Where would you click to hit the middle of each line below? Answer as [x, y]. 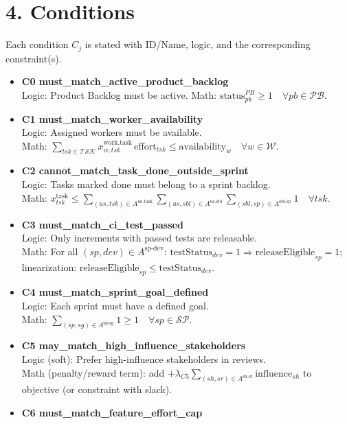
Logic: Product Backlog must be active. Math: [119, 94]
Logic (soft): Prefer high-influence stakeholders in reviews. [144, 358]
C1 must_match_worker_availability [112, 118]
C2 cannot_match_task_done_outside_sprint [135, 170]
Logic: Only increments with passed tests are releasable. [139, 238]
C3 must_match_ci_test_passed [102, 224]
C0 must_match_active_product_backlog [125, 81]
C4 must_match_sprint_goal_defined [115, 292]
